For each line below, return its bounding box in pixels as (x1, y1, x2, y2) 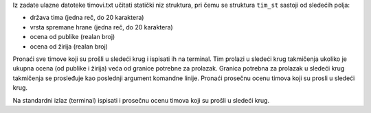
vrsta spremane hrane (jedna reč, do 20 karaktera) (30, 23, 173, 31)
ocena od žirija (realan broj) (30, 42, 108, 51)
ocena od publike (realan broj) (30, 33, 115, 41)
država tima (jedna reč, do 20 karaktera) (30, 14, 144, 22)
